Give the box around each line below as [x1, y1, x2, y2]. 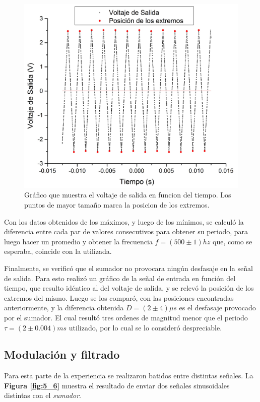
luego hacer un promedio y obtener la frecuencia [4, 236, 153, 246]
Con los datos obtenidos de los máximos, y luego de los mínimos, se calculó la [4, 216, 244, 227]
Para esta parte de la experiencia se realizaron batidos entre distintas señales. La [4, 370, 253, 381]
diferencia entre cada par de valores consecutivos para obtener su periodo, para [4, 226, 248, 237]
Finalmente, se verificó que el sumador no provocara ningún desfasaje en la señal [4, 262, 253, 273]
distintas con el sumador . [4, 390, 81, 400]
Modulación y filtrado [4, 347, 120, 362]
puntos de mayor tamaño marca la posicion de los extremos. [24, 199, 210, 210]
